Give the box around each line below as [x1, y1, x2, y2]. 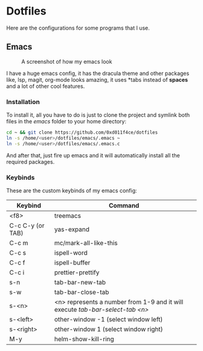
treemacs [54, 211, 82, 220]
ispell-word [54, 248, 88, 257]
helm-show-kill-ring [54, 335, 115, 343]
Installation [6, 97, 40, 106]
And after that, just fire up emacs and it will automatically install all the [6, 151, 180, 159]
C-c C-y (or [9, 221, 45, 229]
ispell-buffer [54, 258, 91, 267]
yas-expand [54, 225, 89, 234]
